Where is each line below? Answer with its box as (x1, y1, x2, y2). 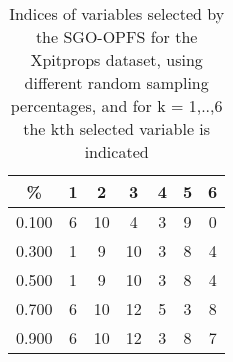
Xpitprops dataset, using (30, 48, 203, 71)
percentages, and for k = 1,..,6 (10, 94, 223, 117)
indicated (84, 140, 149, 163)
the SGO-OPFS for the (35, 25, 198, 48)
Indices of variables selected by (9, 2, 225, 25)
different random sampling (24, 71, 209, 94)
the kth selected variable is (23, 117, 211, 140)
